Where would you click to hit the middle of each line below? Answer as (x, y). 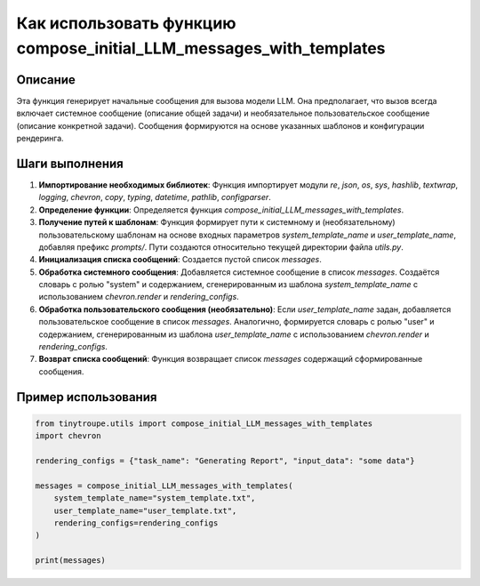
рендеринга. (40, 139)
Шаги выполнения (70, 163)
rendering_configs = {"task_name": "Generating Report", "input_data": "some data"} (225, 461)
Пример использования (87, 397)
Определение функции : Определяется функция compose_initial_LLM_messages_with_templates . (221, 210)
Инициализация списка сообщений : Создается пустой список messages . (180, 260)
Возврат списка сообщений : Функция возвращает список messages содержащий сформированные (231, 359)
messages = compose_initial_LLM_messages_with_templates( (164, 486)
